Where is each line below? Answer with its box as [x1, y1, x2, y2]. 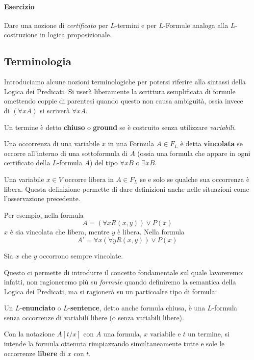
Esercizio [4, 1, 35, 11]
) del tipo [89, 157, 118, 168]
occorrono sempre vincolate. [39, 250, 123, 260]
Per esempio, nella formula [4, 209, 84, 220]
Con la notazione [4, 329, 55, 339]
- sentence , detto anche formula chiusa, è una [68, 303, 205, 313]
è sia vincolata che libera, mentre [10, 227, 110, 237]
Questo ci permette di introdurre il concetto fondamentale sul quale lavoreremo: [4, 267, 244, 277]
